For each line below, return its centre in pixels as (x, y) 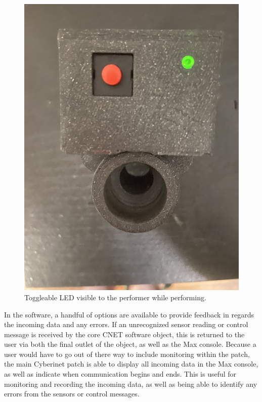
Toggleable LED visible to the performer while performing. (115, 297)
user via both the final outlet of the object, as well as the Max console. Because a (130, 344)
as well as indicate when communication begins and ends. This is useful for (120, 374)
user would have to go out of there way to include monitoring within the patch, (127, 354)
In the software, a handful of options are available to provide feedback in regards (129, 314)
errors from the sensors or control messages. (72, 394)
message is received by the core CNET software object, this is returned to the (124, 334)
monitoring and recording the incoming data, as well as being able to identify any (131, 384)
